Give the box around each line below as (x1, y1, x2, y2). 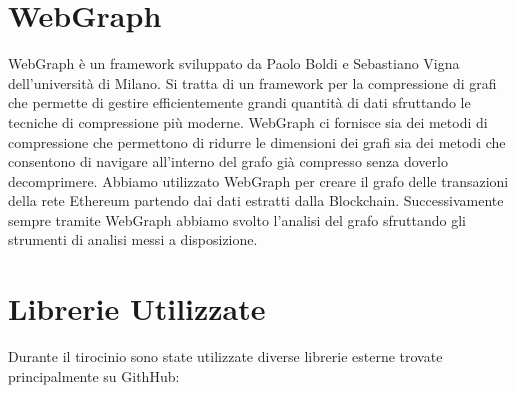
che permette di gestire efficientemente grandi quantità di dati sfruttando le (8, 92, 471, 113)
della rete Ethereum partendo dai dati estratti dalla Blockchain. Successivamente (8, 190, 504, 211)
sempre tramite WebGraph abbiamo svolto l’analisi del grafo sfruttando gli (8, 209, 466, 230)
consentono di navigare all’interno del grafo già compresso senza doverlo (8, 151, 448, 172)
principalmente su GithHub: (8, 365, 180, 386)
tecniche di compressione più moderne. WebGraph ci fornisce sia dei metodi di (8, 111, 488, 132)
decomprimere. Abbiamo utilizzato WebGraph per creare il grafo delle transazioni (8, 170, 509, 191)
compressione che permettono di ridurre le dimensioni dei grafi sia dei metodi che (8, 131, 506, 152)
